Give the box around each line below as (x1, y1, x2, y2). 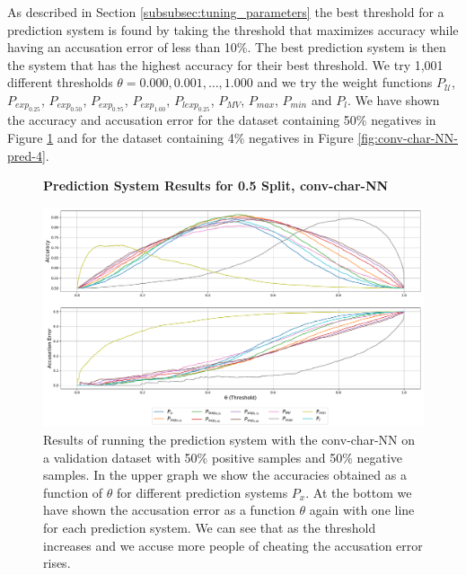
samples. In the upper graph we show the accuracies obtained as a (43, 465, 407, 484)
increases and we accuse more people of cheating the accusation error (43, 535, 423, 554)
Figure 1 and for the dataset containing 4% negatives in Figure (7, 128, 354, 146)
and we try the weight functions (257, 73, 433, 92)
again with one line (309, 500, 415, 519)
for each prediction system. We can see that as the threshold (43, 518, 376, 537)
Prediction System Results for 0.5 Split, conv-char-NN (43, 176, 389, 195)
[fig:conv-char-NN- (357, 128, 458, 146)
